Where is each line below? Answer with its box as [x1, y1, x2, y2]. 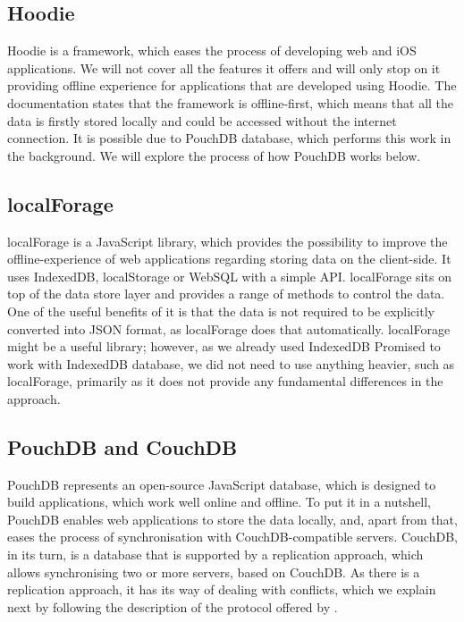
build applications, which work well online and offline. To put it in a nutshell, [7, 492, 431, 511]
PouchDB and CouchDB [7, 433, 238, 460]
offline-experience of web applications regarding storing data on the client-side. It [7, 249, 451, 268]
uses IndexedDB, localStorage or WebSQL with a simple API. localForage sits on [7, 266, 451, 285]
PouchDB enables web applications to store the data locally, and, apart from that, [7, 509, 458, 528]
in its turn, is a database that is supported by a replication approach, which [7, 545, 424, 564]
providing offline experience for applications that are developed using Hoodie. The [7, 76, 457, 95]
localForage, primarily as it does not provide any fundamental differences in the [7, 372, 443, 391]
